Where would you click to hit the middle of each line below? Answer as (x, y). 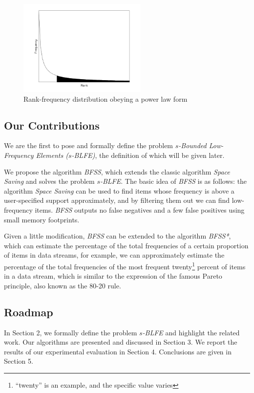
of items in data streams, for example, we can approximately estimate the (114, 255)
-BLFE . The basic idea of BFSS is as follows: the (173, 181)
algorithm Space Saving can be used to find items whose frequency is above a (119, 190)
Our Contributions (52, 125)
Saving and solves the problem (49, 181)
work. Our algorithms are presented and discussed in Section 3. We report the (121, 342)
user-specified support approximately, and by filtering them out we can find (117, 200)
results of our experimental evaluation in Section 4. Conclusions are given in (118, 351)
